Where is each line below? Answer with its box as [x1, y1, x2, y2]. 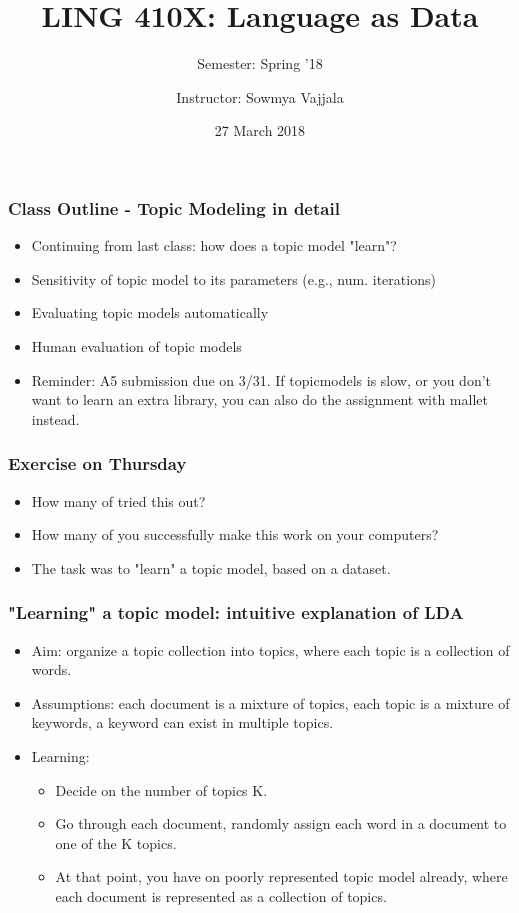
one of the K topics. [55, 832, 177, 853]
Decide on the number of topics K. [55, 779, 268, 800]
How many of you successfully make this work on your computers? [31, 524, 439, 545]
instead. [31, 408, 80, 429]
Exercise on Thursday [8, 451, 187, 476]
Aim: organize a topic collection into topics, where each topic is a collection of [31, 639, 510, 660]
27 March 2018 [214, 120, 306, 141]
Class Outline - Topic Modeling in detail [8, 195, 340, 220]
